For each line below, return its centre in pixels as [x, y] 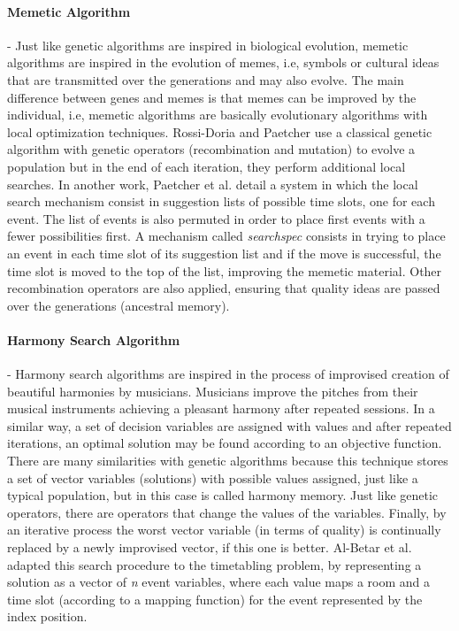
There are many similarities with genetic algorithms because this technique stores [228, 461]
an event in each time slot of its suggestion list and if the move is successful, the [224, 253]
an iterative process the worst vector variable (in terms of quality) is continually [224, 530]
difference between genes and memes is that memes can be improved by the [212, 97]
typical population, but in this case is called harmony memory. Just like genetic [223, 495]
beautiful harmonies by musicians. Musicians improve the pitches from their [213, 391]
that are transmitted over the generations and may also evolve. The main [206, 79]
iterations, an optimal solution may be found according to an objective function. [225, 443]
